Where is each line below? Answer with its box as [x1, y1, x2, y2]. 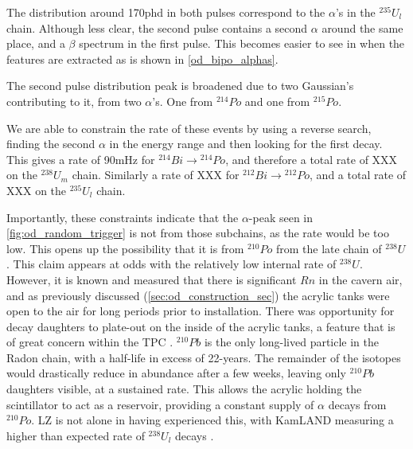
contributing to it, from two [6, 92, 142, 109]
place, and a [6, 35, 65, 52]
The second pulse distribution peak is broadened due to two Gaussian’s [6, 77, 354, 94]
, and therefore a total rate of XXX [225, 150, 398, 167]
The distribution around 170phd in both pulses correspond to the [6, 4, 325, 20]
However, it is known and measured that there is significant [6, 271, 297, 287]
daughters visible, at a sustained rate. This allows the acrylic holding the [6, 381, 362, 397]
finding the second [6, 135, 95, 152]
